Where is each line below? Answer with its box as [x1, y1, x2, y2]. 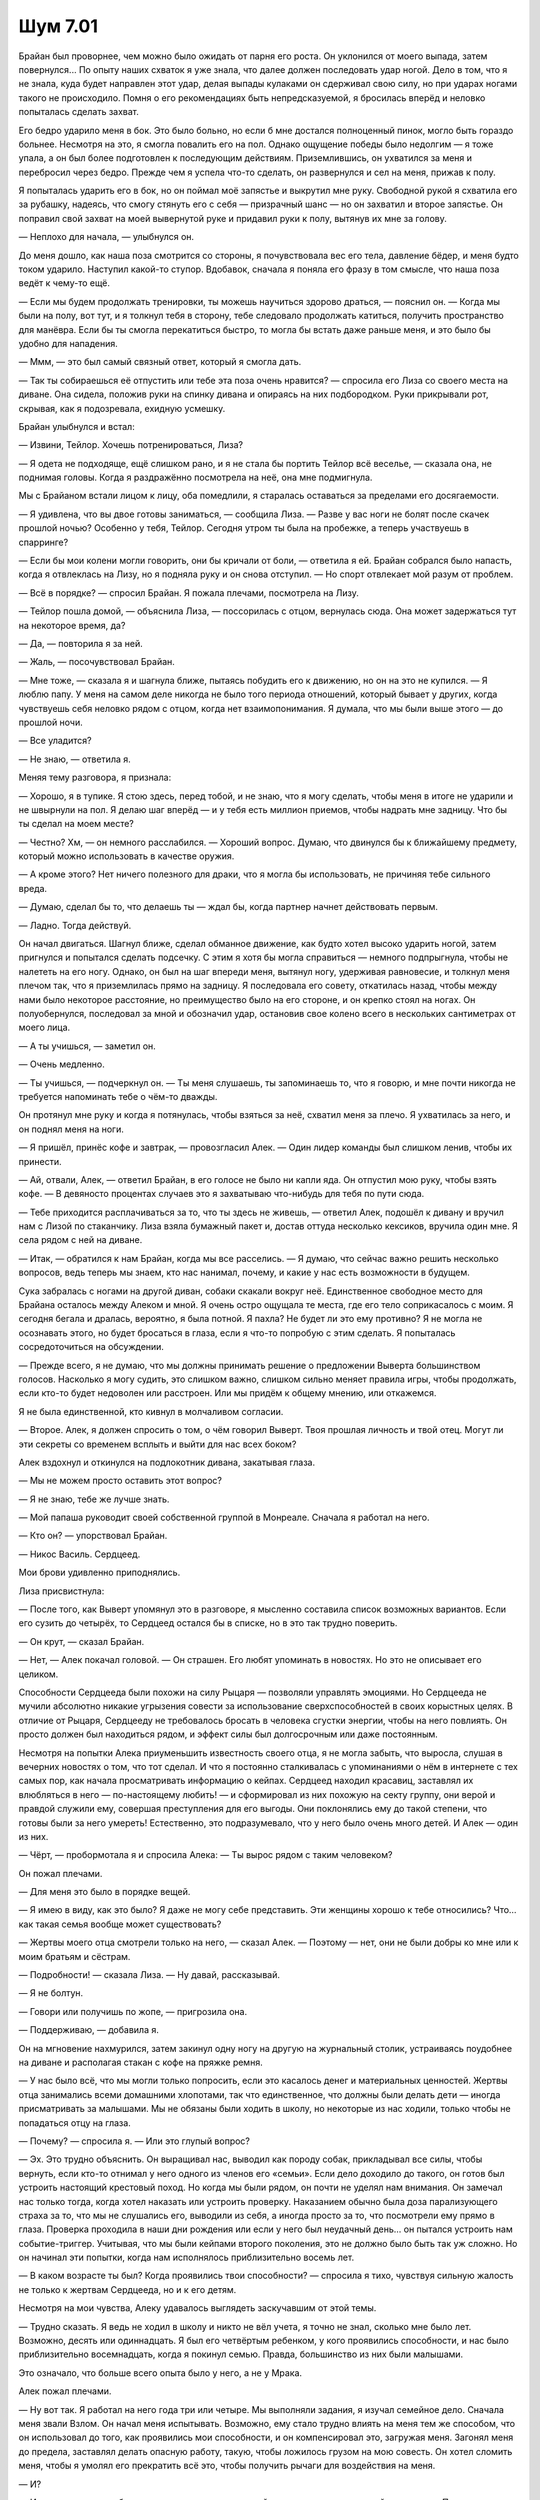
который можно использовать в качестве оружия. [18, 850, 235, 862]
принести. [18, 1155, 62, 1167]
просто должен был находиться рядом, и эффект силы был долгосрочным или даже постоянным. [18, 1728, 439, 1740]
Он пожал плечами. [18, 1867, 103, 1879]
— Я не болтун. [18, 1987, 84, 1999]
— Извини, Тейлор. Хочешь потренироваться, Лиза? [18, 439, 244, 451]
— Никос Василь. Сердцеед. [18, 1548, 141, 1560]
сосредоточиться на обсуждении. [18, 1341, 165, 1353]
